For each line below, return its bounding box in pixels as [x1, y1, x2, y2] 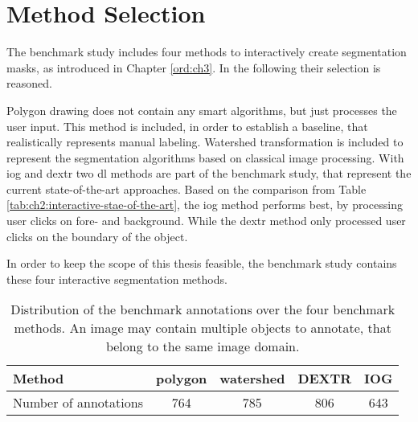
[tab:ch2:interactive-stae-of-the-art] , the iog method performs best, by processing [6, 196, 403, 213]
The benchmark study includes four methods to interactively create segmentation [6, 43, 407, 60]
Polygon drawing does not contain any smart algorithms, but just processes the [6, 101, 397, 118]
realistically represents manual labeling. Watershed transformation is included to [6, 133, 404, 150]
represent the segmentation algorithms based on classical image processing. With [6, 149, 404, 166]
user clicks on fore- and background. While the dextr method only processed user [6, 212, 406, 229]
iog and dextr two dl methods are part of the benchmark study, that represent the [6, 165, 412, 182]
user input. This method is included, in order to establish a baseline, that [6, 117, 368, 134]
